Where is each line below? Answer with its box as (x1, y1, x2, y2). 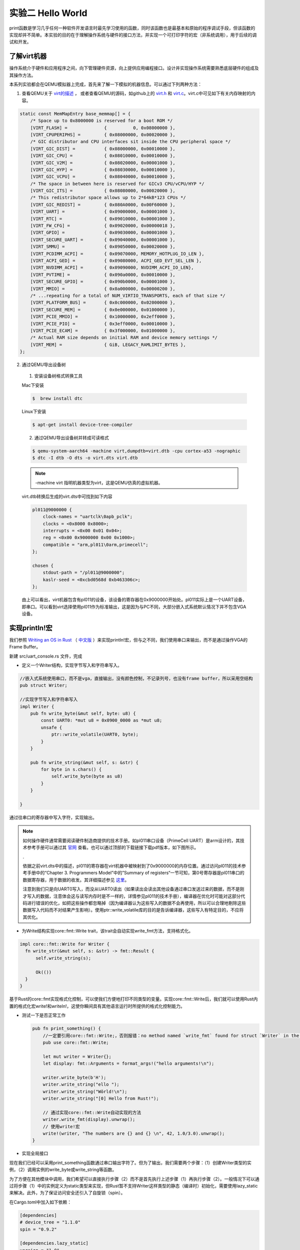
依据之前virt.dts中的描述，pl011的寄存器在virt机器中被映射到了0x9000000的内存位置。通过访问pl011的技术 (22, 862, 242, 868)
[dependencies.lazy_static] (19, 1240, 88, 1246)
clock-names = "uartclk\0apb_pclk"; (42, 514, 132, 519)
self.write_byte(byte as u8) (51, 773, 123, 779)
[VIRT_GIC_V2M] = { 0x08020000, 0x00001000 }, (30, 160, 175, 165)
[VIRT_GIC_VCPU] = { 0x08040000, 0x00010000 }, (30, 174, 175, 179)
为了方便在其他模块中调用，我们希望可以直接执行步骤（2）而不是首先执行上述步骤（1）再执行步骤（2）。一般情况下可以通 (9, 1175, 259, 1182)
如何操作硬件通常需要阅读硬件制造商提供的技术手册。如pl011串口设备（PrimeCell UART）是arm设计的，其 (22, 837, 240, 843)
